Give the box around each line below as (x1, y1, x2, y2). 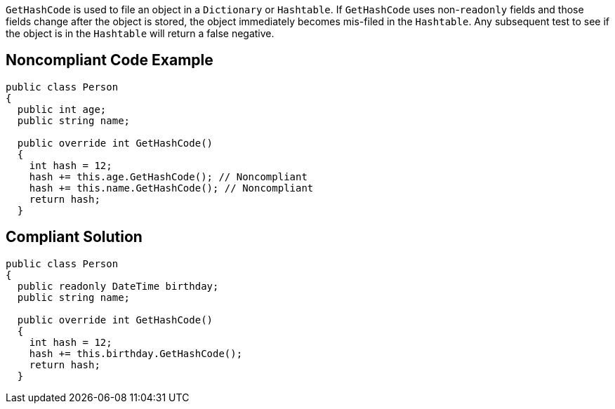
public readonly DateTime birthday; (17, 280, 219, 292)
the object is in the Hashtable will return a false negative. (6, 27, 275, 39)
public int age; (17, 103, 107, 115)
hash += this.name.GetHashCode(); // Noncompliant (29, 182, 314, 194)
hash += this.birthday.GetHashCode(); (29, 347, 243, 359)
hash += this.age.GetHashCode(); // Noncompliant (29, 170, 307, 182)
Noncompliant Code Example (6, 51, 213, 69)
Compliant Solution (6, 228, 143, 246)
